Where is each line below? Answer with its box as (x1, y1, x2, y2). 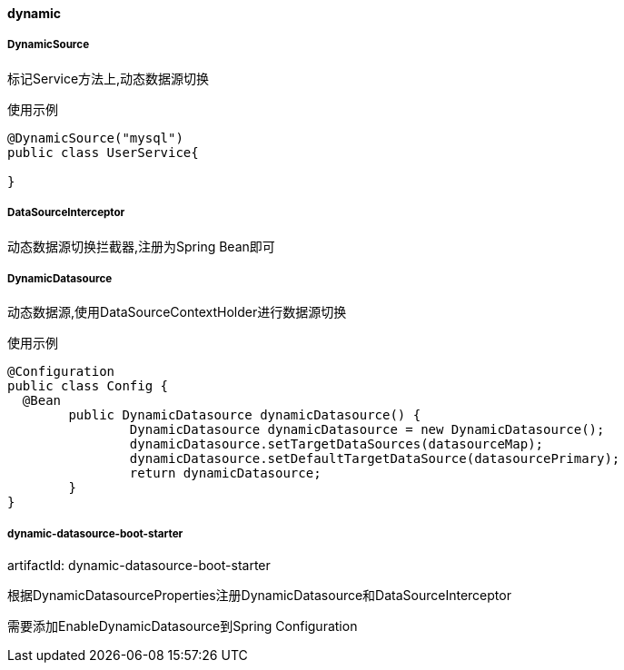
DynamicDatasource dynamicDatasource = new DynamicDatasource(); (129, 422, 605, 438)
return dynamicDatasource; (129, 466, 322, 481)
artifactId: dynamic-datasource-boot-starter (7, 557, 271, 574)
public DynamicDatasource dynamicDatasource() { (68, 408, 421, 423)
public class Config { (7, 379, 169, 394)
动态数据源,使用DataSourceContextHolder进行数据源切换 (7, 304, 347, 320)
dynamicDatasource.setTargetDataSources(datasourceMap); (129, 437, 544, 452)
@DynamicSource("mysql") (7, 130, 183, 145)
